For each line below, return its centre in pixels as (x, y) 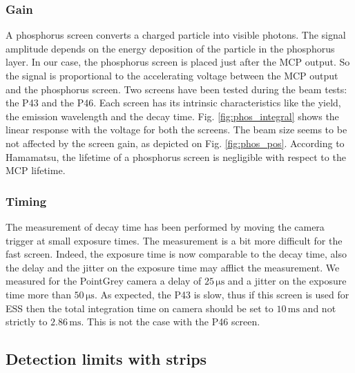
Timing (26, 201)
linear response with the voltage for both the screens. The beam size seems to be (176, 130)
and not (319, 308)
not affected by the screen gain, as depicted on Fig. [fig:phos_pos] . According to (175, 143)
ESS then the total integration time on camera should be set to (140, 308)
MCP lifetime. (36, 170)
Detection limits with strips (106, 359)
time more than (38, 294)
